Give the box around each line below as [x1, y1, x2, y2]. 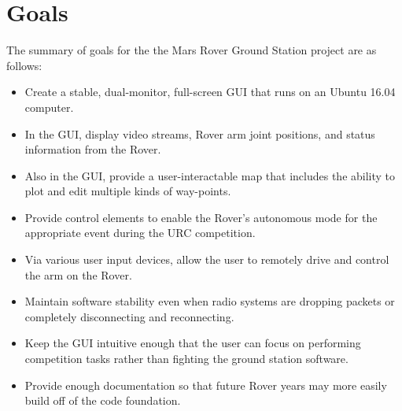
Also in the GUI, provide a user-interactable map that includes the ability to [24, 167, 396, 183]
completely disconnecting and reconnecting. [24, 308, 234, 324]
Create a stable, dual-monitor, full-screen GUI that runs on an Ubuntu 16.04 [24, 83, 396, 100]
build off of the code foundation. [24, 392, 181, 409]
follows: [6, 57, 42, 73]
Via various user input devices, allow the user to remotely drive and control [24, 251, 389, 268]
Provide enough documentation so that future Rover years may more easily [24, 376, 387, 393]
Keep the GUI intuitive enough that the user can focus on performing [24, 335, 361, 351]
